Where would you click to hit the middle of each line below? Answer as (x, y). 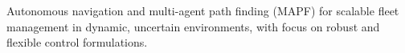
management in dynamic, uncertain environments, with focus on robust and (193, 26)
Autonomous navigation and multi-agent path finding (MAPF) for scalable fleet (203, 10)
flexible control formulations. (77, 42)
